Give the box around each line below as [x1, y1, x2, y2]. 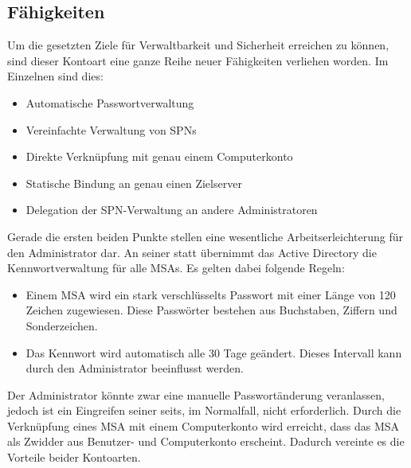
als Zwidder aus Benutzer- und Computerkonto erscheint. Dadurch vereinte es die [7, 433, 405, 450]
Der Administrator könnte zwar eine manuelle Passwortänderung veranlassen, [7, 386, 385, 403]
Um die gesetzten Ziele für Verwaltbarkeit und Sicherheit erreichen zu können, [7, 37, 389, 53]
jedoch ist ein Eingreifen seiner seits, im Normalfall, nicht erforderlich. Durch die [7, 402, 401, 419]
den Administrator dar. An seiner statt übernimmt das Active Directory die [7, 244, 377, 260]
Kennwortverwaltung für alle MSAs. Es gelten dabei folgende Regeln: [7, 259, 345, 276]
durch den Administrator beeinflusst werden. [25, 360, 244, 376]
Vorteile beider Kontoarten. [7, 449, 141, 466]
